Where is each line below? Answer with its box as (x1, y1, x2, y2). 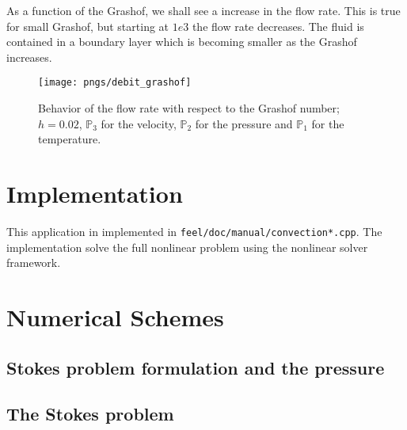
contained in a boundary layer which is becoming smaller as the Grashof (6, 33, 357, 50)
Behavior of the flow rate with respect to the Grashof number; (38, 100, 340, 116)
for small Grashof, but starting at (6, 17, 169, 34)
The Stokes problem (6, 401, 174, 426)
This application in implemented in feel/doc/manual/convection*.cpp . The (6, 223, 382, 239)
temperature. (38, 131, 101, 147)
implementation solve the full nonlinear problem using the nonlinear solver (6, 238, 368, 255)
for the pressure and (195, 115, 293, 131)
